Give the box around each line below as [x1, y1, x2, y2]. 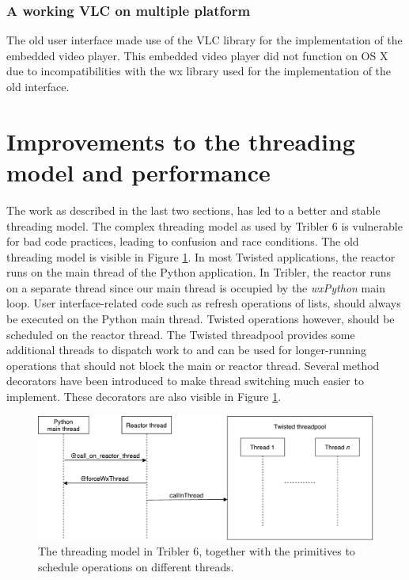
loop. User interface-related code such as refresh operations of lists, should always [6, 295, 401, 311]
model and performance [6, 155, 271, 188]
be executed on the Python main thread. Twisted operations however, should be [6, 311, 395, 327]
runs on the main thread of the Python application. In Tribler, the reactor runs [6, 264, 392, 280]
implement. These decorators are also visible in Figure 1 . [6, 388, 282, 405]
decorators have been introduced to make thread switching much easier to [6, 372, 364, 389]
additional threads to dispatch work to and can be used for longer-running [6, 342, 367, 358]
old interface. [6, 78, 70, 94]
